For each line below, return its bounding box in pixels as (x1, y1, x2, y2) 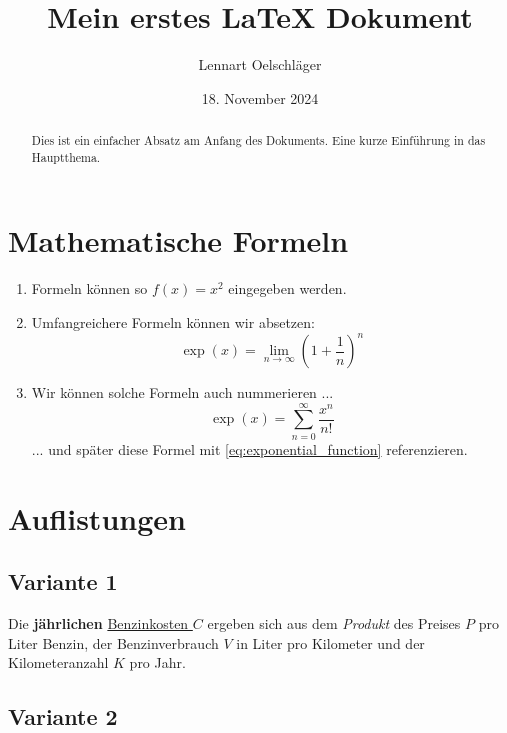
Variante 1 (8, 566, 118, 597)
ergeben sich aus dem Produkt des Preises (207, 612, 461, 633)
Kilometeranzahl (8, 652, 109, 673)
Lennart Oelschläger (198, 54, 322, 75)
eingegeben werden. (228, 278, 347, 299)
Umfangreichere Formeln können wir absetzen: (31, 311, 315, 332)
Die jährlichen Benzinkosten (8, 612, 189, 633)
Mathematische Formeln (8, 220, 349, 261)
